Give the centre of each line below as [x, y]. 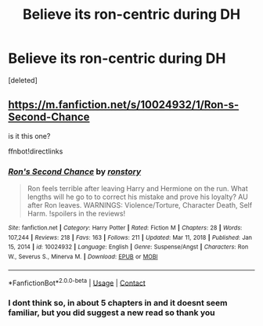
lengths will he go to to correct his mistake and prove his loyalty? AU [137, 197]
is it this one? [29, 136]
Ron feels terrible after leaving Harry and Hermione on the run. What [137, 189]
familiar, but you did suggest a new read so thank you [112, 313]
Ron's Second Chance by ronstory [75, 172]
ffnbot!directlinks [36, 151]
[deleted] [23, 80]
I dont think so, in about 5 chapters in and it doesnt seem [118, 303]
